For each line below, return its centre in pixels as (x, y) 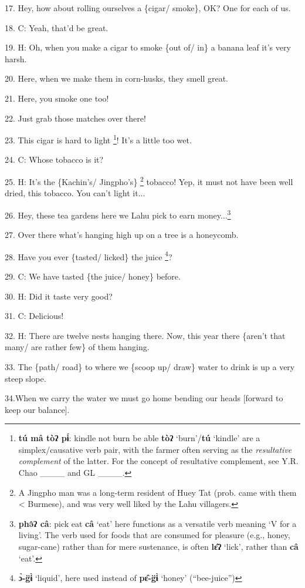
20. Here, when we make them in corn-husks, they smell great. (117, 78)
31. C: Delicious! (34, 316)
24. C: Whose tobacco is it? (54, 159)
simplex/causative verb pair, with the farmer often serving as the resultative (155, 449)
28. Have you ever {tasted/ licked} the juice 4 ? (89, 256)
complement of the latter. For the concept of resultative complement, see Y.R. (158, 461)
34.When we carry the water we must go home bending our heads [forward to (144, 398)
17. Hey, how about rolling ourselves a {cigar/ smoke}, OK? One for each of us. (148, 8)
